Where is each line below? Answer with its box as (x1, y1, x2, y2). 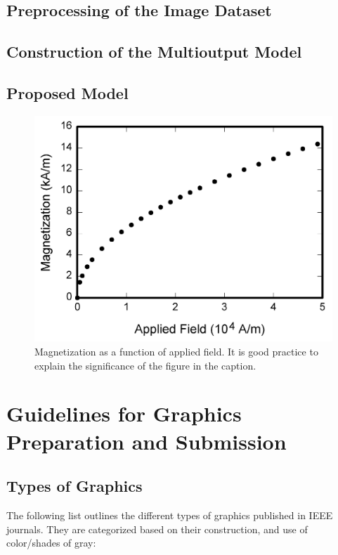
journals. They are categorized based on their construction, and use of (6, 521, 308, 536)
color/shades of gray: (6, 535, 96, 550)
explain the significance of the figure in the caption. (34, 358, 256, 372)
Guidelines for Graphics (6, 399, 242, 428)
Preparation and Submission (6, 426, 287, 455)
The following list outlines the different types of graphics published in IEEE (6, 508, 333, 523)
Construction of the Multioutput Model (6, 41, 302, 63)
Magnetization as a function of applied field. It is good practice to (34, 344, 318, 359)
